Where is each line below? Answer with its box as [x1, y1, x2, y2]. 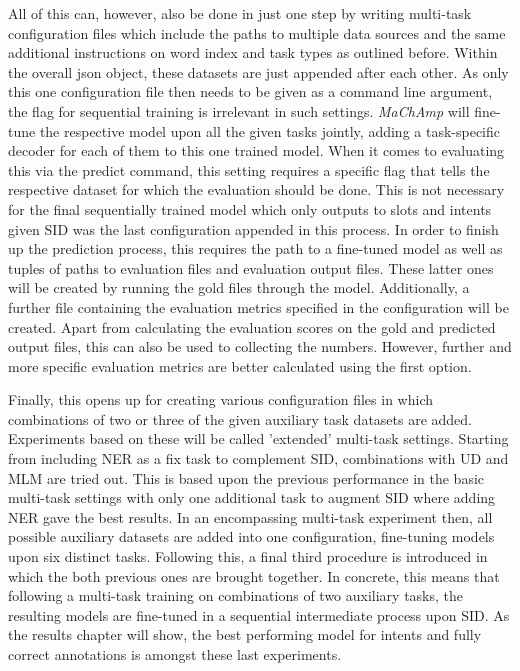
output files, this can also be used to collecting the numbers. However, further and [8, 336, 512, 357]
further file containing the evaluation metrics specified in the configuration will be [8, 296, 509, 317]
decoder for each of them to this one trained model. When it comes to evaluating [8, 140, 505, 161]
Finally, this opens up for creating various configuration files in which [8, 389, 433, 410]
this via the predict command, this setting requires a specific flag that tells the [8, 159, 490, 180]
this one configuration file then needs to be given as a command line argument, [8, 81, 493, 102]
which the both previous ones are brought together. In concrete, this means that [8, 565, 500, 586]
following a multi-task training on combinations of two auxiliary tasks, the [8, 585, 464, 606]
